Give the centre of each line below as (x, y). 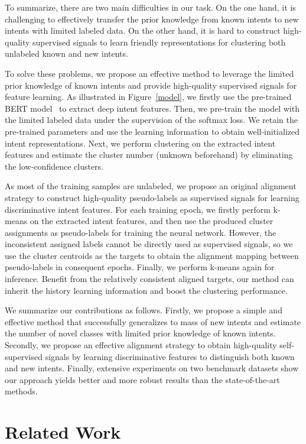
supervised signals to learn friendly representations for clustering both (159, 42)
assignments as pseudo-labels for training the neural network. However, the (141, 232)
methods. (21, 391)
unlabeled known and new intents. (66, 54)
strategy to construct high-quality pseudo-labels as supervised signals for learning (152, 197)
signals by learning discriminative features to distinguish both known (170, 356)
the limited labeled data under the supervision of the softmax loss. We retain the (151, 120)
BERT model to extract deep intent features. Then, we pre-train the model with (152, 108)
